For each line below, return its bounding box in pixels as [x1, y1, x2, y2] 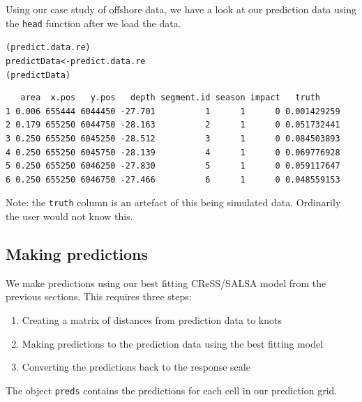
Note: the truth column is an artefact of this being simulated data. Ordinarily [6, 195, 341, 210]
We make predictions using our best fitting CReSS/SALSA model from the [6, 275, 326, 290]
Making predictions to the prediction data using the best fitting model [22, 336, 324, 350]
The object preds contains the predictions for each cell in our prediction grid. [6, 382, 338, 397]
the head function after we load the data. [6, 15, 181, 30]
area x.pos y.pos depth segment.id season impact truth [20, 93, 321, 103]
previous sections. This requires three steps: [6, 289, 192, 304]
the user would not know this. [6, 209, 133, 224]
